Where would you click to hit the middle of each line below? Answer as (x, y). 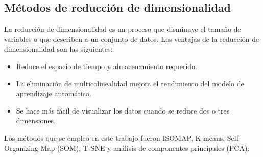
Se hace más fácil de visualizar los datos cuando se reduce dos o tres (123, 110)
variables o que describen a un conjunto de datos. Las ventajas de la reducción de (132, 39)
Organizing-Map (30, 148)
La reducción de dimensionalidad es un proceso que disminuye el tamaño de (123, 29)
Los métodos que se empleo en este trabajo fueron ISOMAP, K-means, (115, 137)
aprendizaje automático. (54, 93)
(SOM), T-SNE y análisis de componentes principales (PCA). (153, 148)
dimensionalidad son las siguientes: (58, 49)
